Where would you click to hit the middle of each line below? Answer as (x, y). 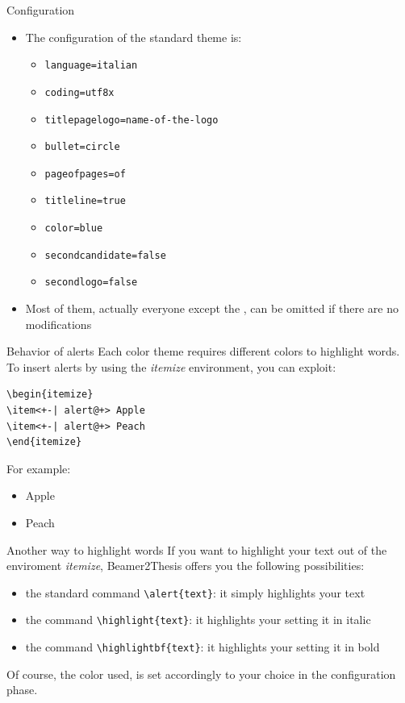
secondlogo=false (91, 283)
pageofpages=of (85, 174)
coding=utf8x (79, 92)
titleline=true (85, 201)
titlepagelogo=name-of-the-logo (132, 120)
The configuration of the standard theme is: (134, 37)
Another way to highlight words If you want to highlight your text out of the (197, 549)
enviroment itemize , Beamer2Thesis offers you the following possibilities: (186, 566)
